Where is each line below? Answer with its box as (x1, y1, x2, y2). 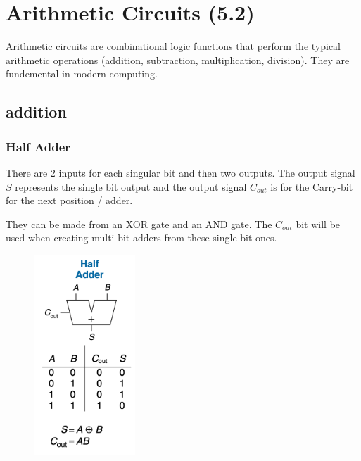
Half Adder (6, 137, 71, 155)
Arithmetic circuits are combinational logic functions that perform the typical (6, 39, 341, 53)
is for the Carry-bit (270, 179, 353, 194)
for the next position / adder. (6, 193, 133, 208)
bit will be (296, 216, 341, 231)
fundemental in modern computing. (6, 66, 158, 81)
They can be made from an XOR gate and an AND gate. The (6, 216, 272, 231)
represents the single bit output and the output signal (15, 179, 247, 194)
